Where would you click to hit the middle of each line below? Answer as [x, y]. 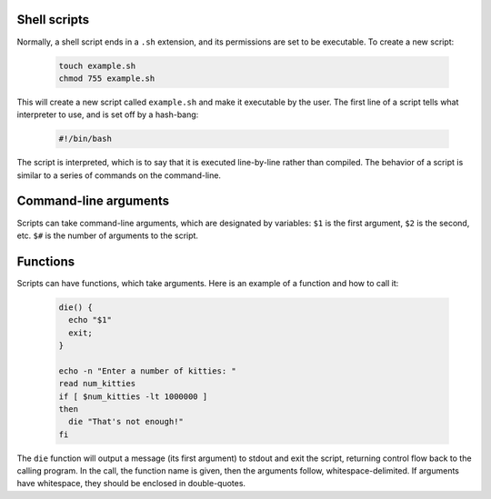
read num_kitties [97, 384]
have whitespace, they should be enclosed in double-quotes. [131, 484]
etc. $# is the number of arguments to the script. [108, 235]
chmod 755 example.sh [107, 78]
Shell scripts [53, 20]
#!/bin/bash [85, 139]
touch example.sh [97, 65]
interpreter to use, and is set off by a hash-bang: [108, 115]
